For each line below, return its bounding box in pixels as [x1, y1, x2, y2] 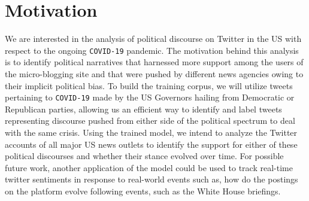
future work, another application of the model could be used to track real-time [5, 161, 293, 173]
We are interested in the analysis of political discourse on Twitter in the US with [5, 32, 302, 45]
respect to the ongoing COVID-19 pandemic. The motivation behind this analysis [5, 44, 299, 56]
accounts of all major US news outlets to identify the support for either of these [5, 138, 298, 150]
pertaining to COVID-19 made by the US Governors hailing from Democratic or [5, 91, 295, 103]
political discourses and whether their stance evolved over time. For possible [5, 150, 284, 162]
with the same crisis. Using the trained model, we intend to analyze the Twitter [5, 126, 298, 138]
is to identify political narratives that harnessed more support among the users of [5, 56, 304, 68]
